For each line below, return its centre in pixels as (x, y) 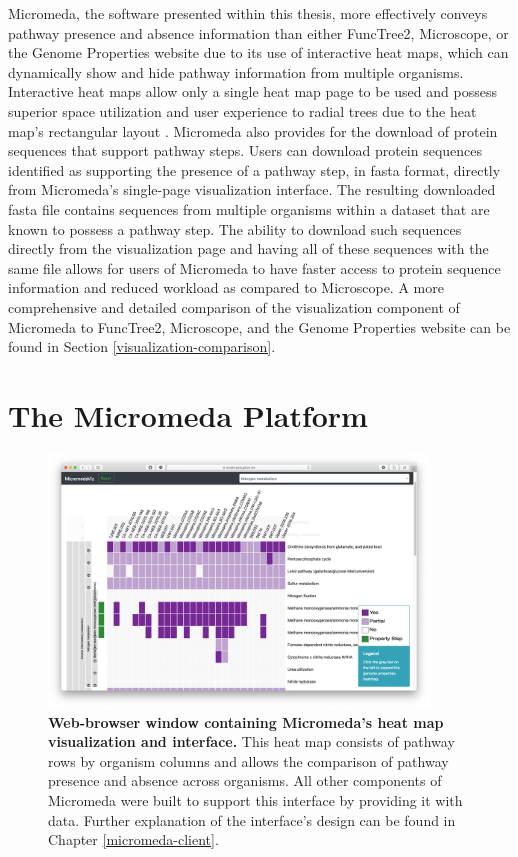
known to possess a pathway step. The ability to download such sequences (235, 228)
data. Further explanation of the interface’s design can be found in (252, 819)
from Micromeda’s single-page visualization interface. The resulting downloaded (252, 189)
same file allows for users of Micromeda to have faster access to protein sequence (254, 267)
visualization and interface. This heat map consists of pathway (251, 741)
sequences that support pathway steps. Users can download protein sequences (245, 150)
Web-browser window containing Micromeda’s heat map (246, 721)
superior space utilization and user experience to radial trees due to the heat (242, 110)
